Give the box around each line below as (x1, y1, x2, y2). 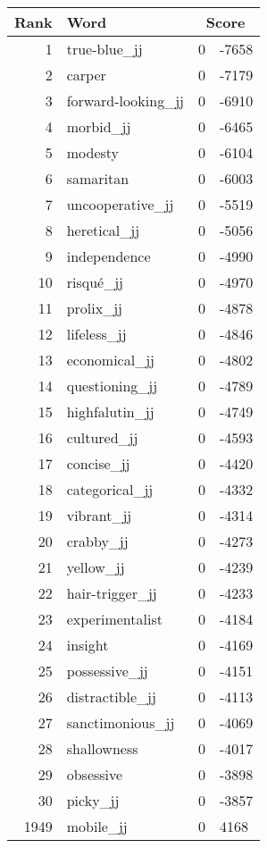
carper (66, 64, 106, 85)
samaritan (66, 168, 129, 189)
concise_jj (66, 453, 130, 474)
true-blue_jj (66, 38, 143, 59)
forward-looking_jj (66, 90, 184, 111)
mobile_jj (66, 816, 128, 836)
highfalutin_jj (66, 401, 154, 422)
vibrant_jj (66, 505, 132, 525)
